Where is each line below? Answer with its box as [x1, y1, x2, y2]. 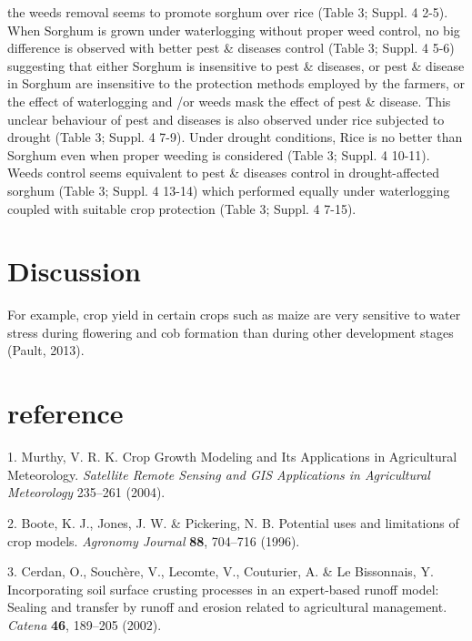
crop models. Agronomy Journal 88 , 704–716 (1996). [7, 531, 300, 550]
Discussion [7, 252, 141, 290]
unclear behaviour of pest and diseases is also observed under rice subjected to [7, 109, 445, 128]
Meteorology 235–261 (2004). [7, 483, 166, 502]
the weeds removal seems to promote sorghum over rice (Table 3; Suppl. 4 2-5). [7, 3, 448, 21]
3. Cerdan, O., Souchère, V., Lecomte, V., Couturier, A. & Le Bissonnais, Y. [7, 562, 434, 581]
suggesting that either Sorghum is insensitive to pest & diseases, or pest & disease [7, 56, 465, 75]
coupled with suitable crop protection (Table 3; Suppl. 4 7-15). [7, 198, 357, 218]
